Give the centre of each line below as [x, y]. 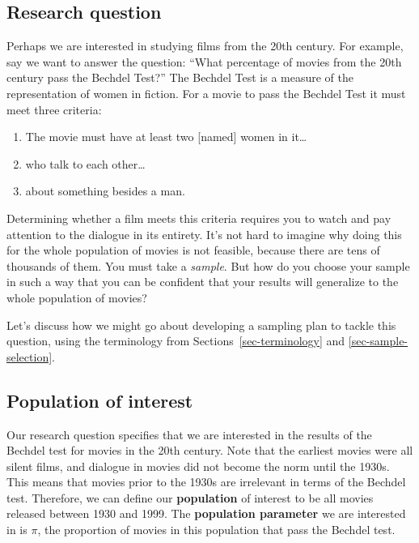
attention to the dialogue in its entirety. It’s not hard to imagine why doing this [204, 234]
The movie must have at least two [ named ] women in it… [166, 137]
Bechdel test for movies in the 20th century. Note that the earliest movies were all [210, 450]
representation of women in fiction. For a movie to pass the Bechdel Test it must [206, 93]
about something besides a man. [105, 191]
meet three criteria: [54, 109]
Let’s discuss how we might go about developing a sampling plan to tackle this [201, 325]
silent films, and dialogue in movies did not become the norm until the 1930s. [198, 466]
